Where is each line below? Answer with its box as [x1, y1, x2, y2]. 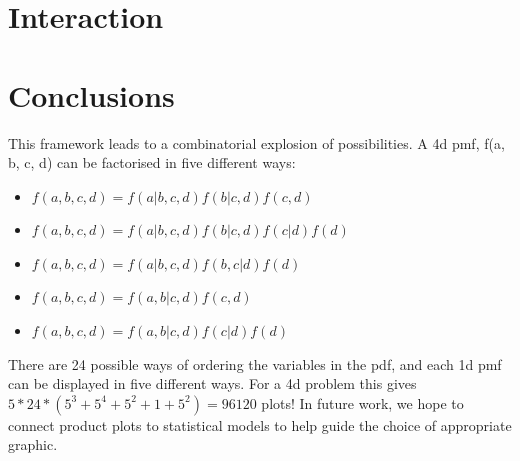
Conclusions [8, 74, 175, 115]
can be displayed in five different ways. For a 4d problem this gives [8, 373, 417, 394]
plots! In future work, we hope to [261, 392, 464, 413]
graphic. [8, 434, 58, 455]
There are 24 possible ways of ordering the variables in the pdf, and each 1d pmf [8, 353, 502, 374]
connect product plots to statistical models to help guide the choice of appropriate [8, 414, 512, 435]
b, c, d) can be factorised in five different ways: [8, 152, 296, 173]
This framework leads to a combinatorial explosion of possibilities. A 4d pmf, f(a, [8, 132, 505, 153]
